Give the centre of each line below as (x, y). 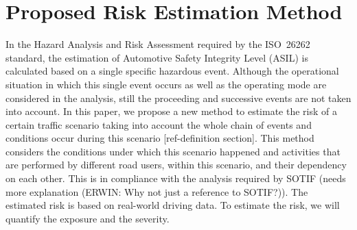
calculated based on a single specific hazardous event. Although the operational (172, 71)
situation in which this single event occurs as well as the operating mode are (166, 84)
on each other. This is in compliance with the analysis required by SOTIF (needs (176, 178)
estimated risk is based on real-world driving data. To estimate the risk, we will (173, 205)
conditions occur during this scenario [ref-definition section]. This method (160, 138)
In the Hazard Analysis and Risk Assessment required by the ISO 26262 (158, 44)
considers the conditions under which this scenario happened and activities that (173, 151)
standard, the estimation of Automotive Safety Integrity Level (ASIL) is (157, 57)
